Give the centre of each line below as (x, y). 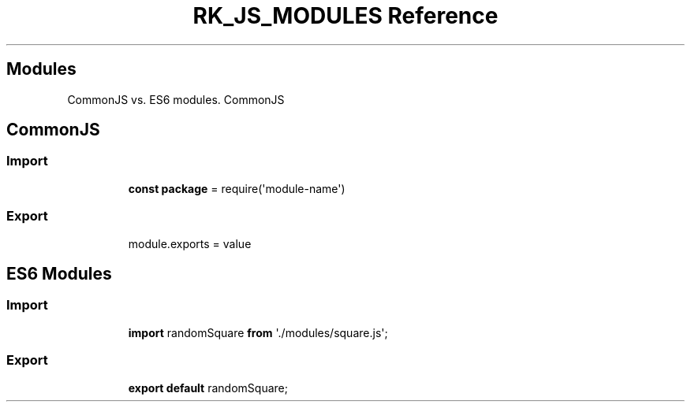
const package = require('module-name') (237, 188)
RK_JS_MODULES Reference (345, 16)
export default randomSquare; (208, 388)
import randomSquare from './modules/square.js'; (258, 332)
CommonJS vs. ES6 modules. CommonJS (176, 99)
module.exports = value (190, 243)
